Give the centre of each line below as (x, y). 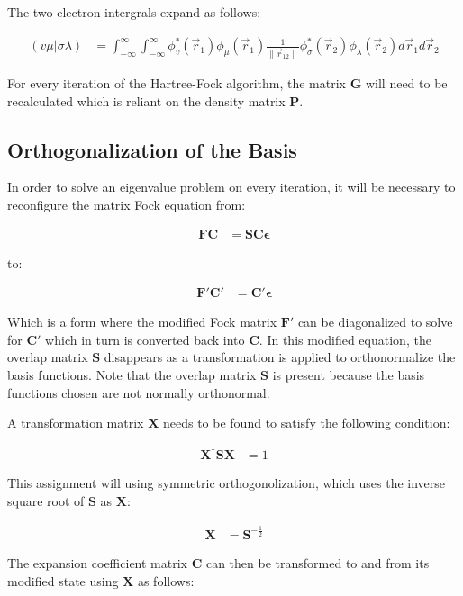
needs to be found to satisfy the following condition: (306, 423)
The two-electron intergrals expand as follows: (134, 12)
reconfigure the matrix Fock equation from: (127, 204)
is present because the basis (349, 375)
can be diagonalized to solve (375, 322)
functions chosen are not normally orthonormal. (139, 392)
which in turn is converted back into (145, 339)
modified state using (63, 580)
